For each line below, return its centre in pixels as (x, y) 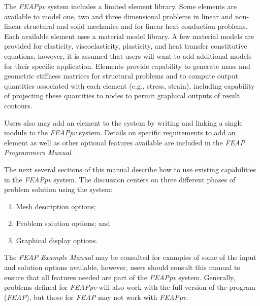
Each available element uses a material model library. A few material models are (129, 36)
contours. (18, 105)
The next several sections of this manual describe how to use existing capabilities (130, 169)
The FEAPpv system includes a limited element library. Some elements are (121, 6)
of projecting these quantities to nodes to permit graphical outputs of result (122, 95)
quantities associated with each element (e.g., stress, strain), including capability (129, 85)
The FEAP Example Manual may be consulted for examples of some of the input (130, 257)
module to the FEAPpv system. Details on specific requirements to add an (120, 132)
